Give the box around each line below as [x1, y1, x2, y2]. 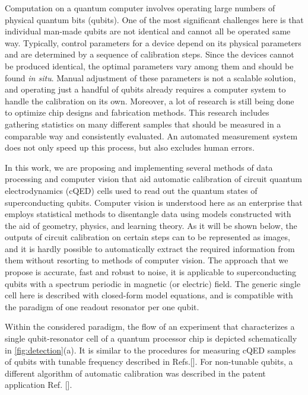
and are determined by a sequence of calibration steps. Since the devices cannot [5, 48, 294, 60]
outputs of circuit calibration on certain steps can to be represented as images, [5, 231, 290, 243]
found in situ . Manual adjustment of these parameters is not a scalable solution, [5, 71, 296, 84]
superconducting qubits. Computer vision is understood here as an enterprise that [5, 196, 303, 208]
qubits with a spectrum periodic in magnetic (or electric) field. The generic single [5, 277, 301, 289]
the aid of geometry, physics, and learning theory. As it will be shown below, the [5, 219, 297, 231]
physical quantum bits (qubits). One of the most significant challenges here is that [5, 13, 304, 26]
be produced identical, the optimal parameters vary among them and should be [5, 59, 294, 72]
